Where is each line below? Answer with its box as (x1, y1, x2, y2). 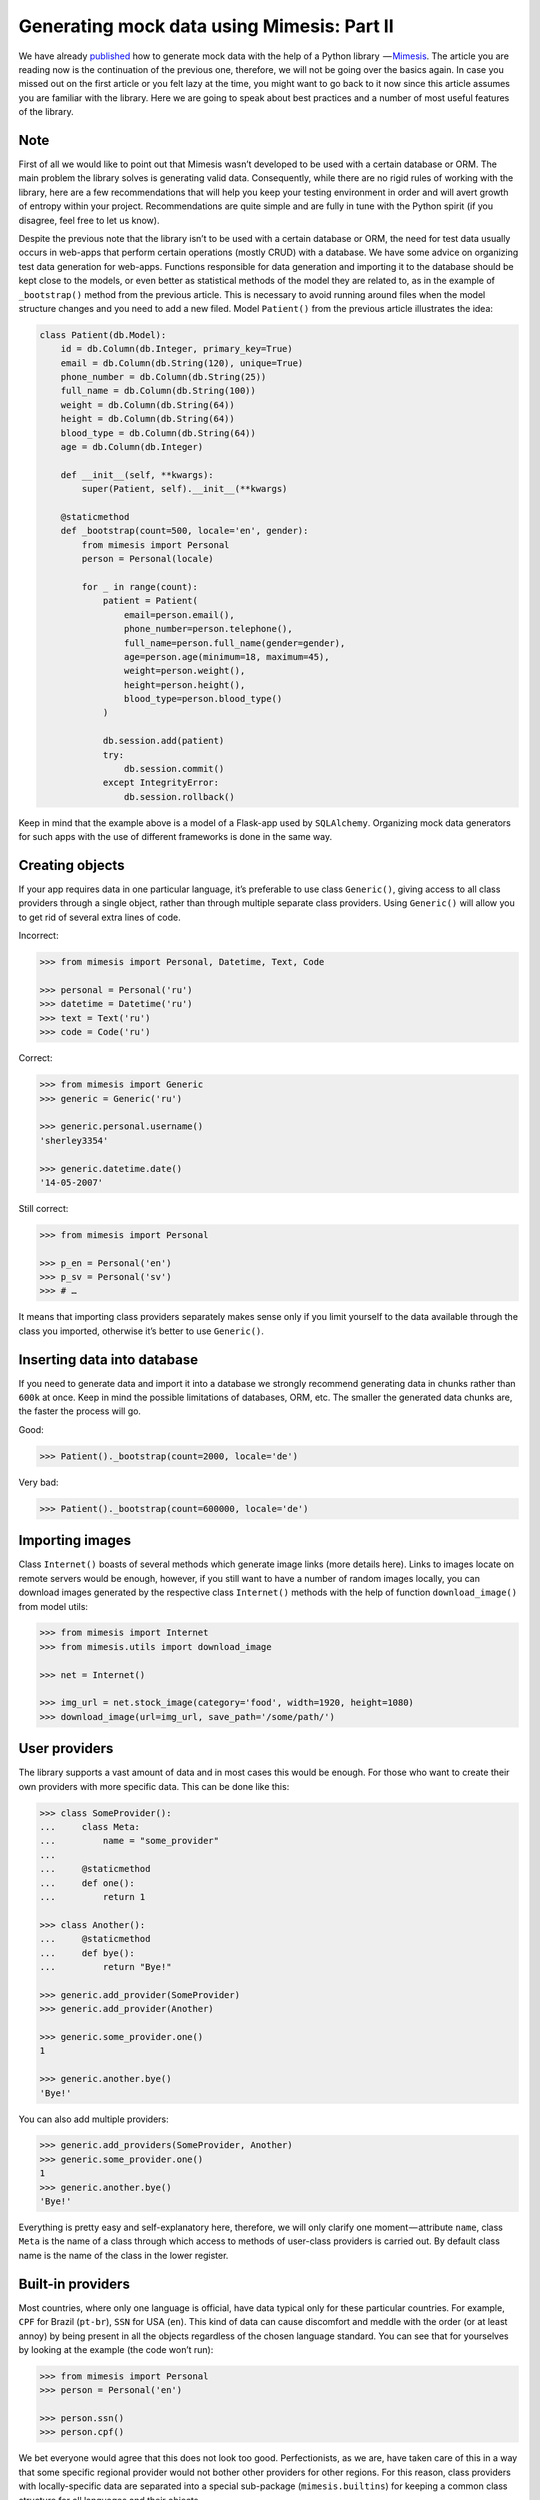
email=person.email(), (123, 609, 235, 620)
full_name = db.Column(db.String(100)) (60, 385, 257, 397)
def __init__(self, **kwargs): (60, 469, 214, 480)
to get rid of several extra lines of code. (18, 911, 181, 923)
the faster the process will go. (18, 1405, 142, 1417)
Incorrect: (18, 930, 59, 942)
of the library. (18, 106, 74, 118)
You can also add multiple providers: (18, 2113, 169, 2125)
